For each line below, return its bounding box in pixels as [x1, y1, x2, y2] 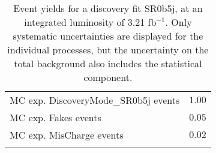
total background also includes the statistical [14, 56, 202, 70]
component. [83, 70, 133, 84]
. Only [165, 15, 192, 29]
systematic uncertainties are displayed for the [13, 29, 203, 43]
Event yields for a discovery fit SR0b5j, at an [13, 1, 203, 15]
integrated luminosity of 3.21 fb [24, 15, 157, 29]
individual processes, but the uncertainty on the [7, 43, 209, 56]
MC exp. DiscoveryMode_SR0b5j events [10, 93, 180, 107]
